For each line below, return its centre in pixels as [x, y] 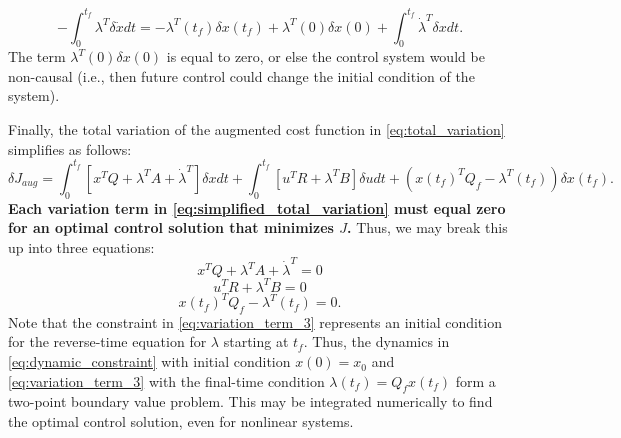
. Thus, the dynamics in [376, 341]
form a [475, 380]
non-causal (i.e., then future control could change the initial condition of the [241, 75]
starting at [256, 341]
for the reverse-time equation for [107, 341]
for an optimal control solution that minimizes [171, 227]
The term [37, 56]
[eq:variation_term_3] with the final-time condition [166, 380]
